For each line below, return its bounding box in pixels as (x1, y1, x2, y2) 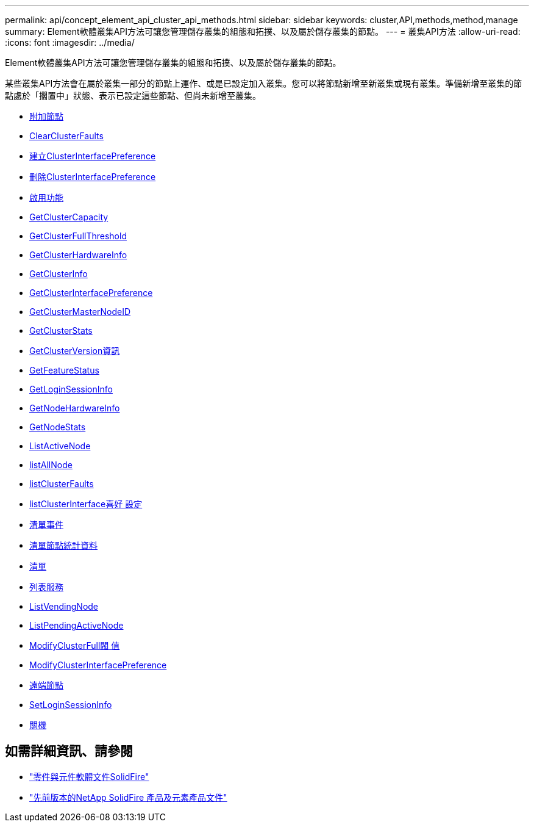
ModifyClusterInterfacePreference (29, 660, 167, 670)
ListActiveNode (29, 441, 91, 451)
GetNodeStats (29, 422, 86, 432)
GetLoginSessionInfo (29, 384, 113, 394)
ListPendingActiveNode (29, 620, 124, 630)
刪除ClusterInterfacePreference (29, 172, 156, 182)
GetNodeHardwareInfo (29, 403, 120, 413)
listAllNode (29, 460, 73, 470)
